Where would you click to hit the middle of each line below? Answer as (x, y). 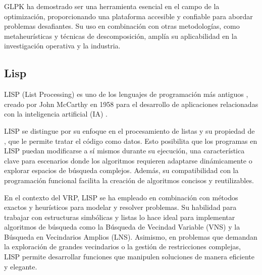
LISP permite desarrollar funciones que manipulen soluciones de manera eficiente (129, 257)
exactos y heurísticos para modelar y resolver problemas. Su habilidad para (120, 207)
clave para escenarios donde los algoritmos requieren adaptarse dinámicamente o (128, 160)
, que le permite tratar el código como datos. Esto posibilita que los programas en (131, 141)
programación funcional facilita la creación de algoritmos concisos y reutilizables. (129, 180)
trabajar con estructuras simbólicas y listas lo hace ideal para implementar (120, 217)
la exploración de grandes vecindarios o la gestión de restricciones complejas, (122, 246)
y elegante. (21, 266)
